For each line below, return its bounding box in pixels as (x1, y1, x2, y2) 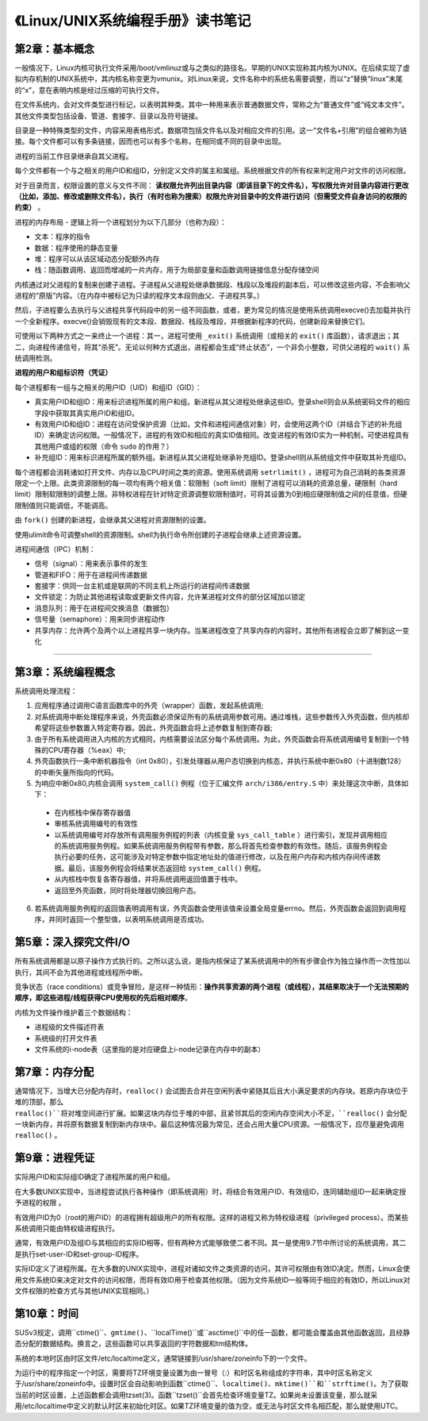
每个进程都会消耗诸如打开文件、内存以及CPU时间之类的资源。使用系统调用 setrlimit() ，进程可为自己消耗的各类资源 (14, 467, 406, 476)
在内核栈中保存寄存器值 (54, 807, 131, 817)
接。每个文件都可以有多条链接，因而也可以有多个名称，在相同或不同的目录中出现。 (14, 137, 285, 146)
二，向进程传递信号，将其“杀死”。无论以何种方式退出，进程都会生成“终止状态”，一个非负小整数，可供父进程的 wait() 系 (14, 342, 411, 352)
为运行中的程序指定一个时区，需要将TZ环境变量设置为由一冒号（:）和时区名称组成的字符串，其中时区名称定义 (14, 1368, 373, 1377)
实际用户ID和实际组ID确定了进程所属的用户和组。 (14, 1172, 174, 1182)
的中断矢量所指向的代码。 (34, 767, 118, 777)
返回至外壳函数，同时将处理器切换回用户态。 (54, 885, 201, 895)
